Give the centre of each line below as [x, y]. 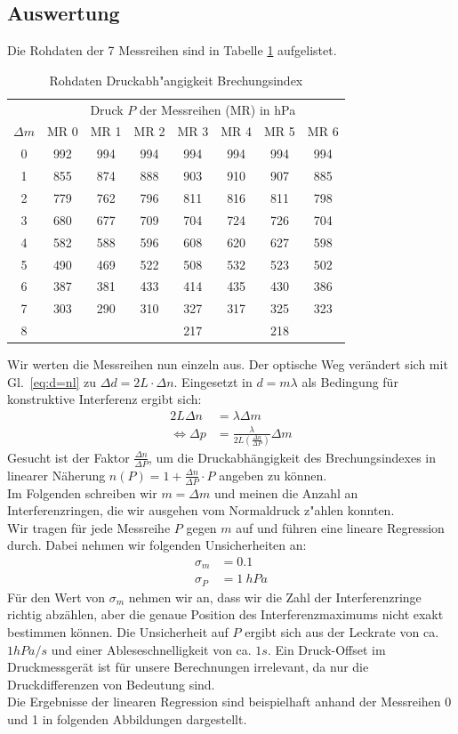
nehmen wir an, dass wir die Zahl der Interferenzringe [275, 597]
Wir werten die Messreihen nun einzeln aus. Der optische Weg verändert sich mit [228, 364]
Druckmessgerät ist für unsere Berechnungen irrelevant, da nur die [188, 667]
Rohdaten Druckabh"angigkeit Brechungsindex [176, 80]
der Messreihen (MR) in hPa [217, 109]
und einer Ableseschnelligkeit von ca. [151, 649]
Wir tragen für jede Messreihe [89, 527]
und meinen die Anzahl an [286, 492]
